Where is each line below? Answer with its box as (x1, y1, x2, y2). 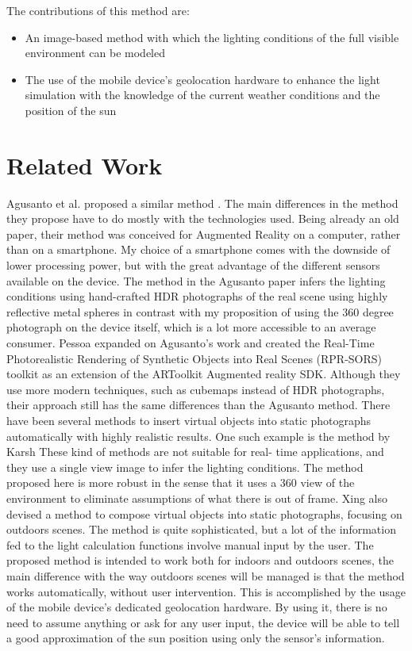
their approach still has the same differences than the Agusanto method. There (6, 396, 391, 413)
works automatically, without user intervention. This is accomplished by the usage (6, 583, 406, 599)
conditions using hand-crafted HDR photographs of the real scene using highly (6, 288, 388, 304)
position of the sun (25, 101, 117, 118)
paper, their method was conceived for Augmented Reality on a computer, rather (6, 225, 401, 242)
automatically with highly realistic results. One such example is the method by (6, 427, 391, 444)
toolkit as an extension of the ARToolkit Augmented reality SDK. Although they (6, 366, 401, 382)
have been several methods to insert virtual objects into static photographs (6, 412, 372, 428)
